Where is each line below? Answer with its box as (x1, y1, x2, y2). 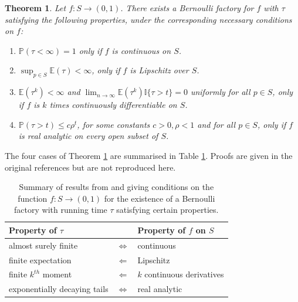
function (18, 192, 48, 204)
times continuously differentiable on (49, 99, 177, 111)
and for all (197, 118, 236, 130)
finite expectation (9, 253, 72, 266)
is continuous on (111, 44, 171, 56)
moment (42, 268, 72, 280)
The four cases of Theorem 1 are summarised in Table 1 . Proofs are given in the (5, 149, 293, 161)
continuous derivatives (144, 268, 224, 280)
